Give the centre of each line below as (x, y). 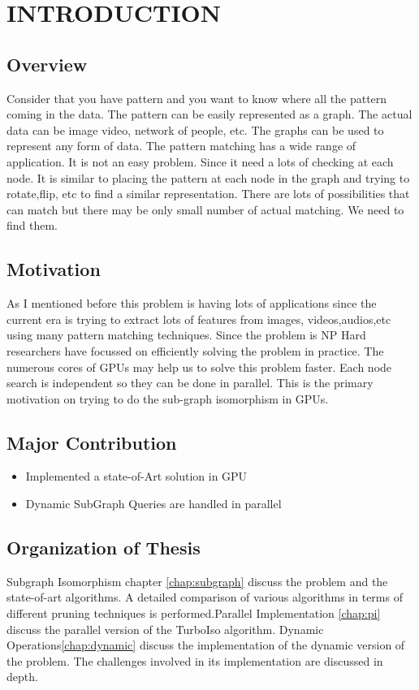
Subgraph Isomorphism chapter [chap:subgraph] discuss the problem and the (197, 581)
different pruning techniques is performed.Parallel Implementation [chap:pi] (194, 613)
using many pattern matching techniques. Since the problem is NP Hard (186, 335)
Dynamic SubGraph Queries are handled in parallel (153, 504)
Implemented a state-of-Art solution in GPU (136, 476)
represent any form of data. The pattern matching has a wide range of (181, 146)
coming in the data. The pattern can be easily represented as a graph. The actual (209, 114)
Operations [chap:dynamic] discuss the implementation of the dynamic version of (206, 645)
